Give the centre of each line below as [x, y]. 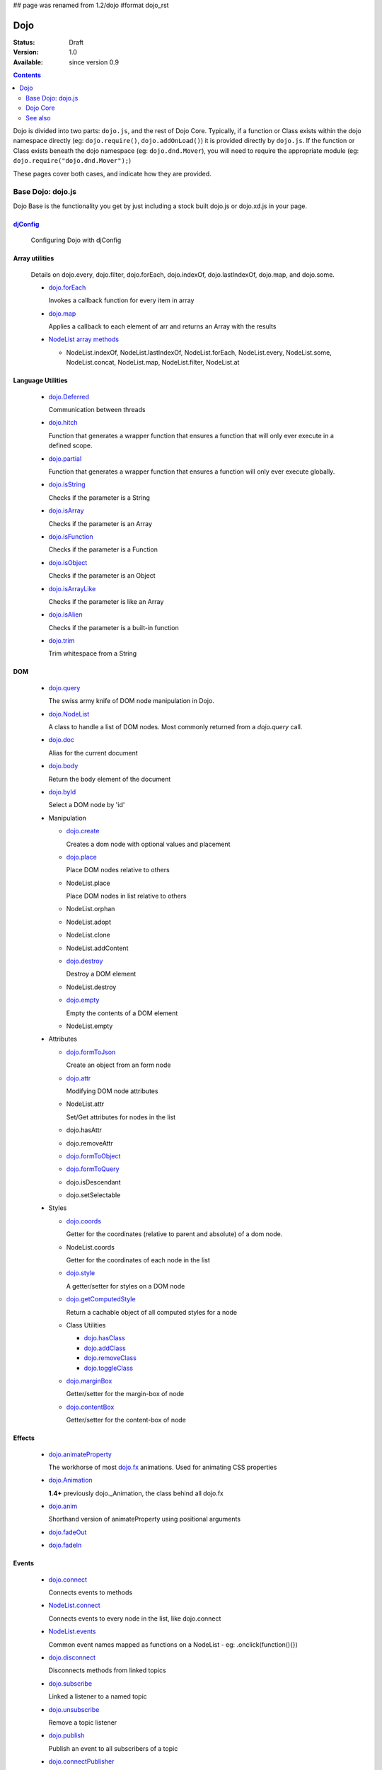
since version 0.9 [94, 62]
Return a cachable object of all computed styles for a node [151, 1312]
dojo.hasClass [104, 1338]
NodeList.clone [88, 935]
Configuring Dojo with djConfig [76, 240]
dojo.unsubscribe [74, 1709]
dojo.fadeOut [68, 1532]
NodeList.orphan [91, 909]
